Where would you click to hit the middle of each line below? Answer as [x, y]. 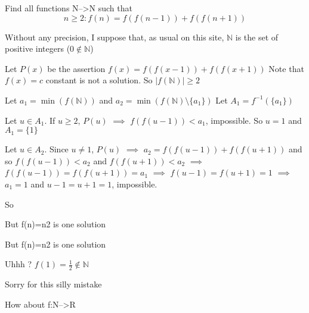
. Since [56, 149]
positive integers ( [38, 48]
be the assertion [76, 68]
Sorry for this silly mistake [53, 284]
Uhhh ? [18, 264]
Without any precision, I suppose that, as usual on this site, [115, 37]
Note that [286, 68]
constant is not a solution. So [99, 80]
